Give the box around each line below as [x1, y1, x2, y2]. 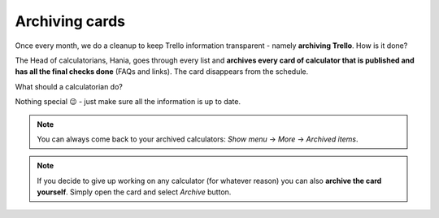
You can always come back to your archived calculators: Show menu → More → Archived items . [37, 134, 359, 144]
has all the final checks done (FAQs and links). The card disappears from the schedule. [15, 67, 309, 76]
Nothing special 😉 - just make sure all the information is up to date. [15, 97, 241, 107]
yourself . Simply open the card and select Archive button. [37, 187, 232, 197]
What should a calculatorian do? [15, 81, 124, 91]
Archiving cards [15, 12, 126, 30]
